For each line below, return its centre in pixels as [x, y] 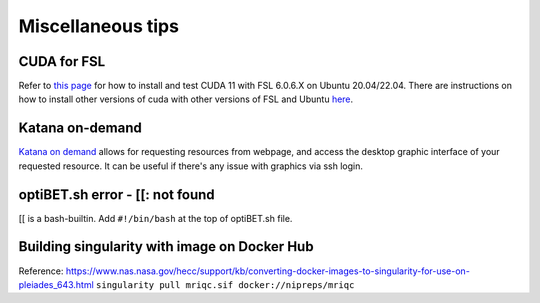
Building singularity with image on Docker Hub [166, 246]
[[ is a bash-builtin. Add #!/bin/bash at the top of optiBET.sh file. [155, 218]
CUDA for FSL [62, 61]
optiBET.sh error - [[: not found [116, 194]
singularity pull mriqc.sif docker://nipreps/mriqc [225, 284]
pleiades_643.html [56, 284]
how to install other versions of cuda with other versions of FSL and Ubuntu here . [186, 99]
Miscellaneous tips [99, 26]
